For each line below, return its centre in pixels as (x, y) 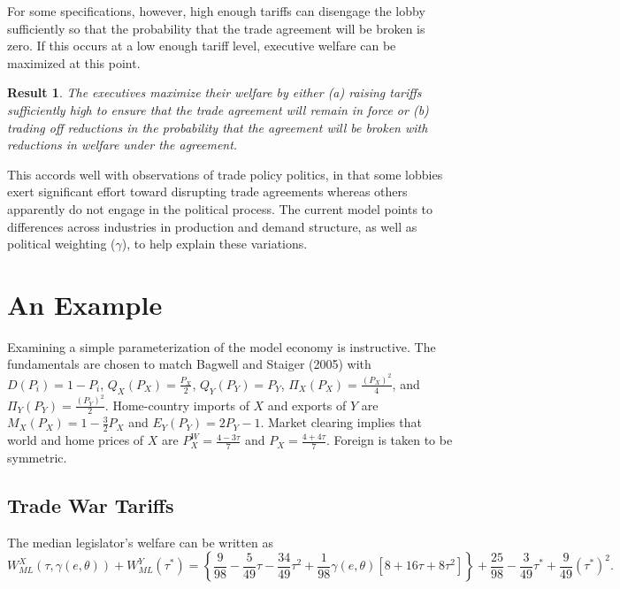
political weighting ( (61, 244)
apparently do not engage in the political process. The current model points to (220, 208)
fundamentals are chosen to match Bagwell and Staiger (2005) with (189, 364)
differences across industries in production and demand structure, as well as (212, 226)
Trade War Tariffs (91, 505)
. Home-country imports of (177, 405)
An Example (85, 304)
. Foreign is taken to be (389, 440)
